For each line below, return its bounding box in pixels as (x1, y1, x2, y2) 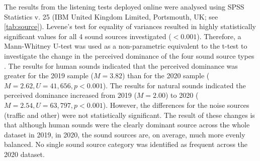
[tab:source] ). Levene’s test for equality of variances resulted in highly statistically (4, 21, 256, 32)
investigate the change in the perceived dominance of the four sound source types (4, 50, 254, 61)
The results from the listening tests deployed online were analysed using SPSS (4, 2, 244, 12)
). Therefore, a (197, 31, 241, 41)
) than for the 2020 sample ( (122, 70, 210, 81)
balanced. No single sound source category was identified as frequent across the (4, 139, 248, 149)
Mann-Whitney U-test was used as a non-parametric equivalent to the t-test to (4, 41, 247, 51)
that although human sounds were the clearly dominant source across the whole (4, 119, 250, 130)
